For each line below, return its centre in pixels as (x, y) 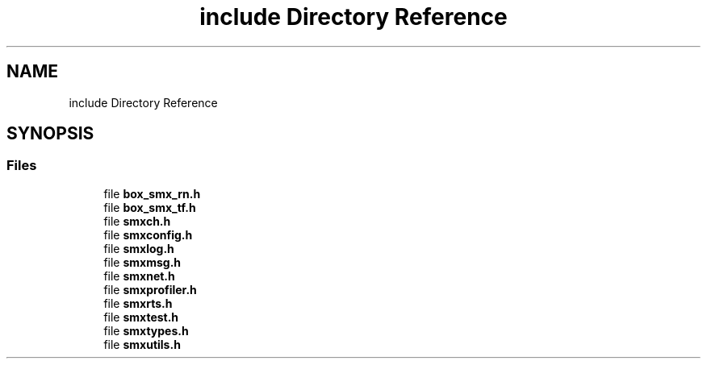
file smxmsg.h (142, 262)
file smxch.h (137, 221)
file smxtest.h (141, 317)
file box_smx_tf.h (150, 207)
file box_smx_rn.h (152, 193)
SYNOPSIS (50, 134)
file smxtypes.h (146, 330)
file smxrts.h (138, 303)
